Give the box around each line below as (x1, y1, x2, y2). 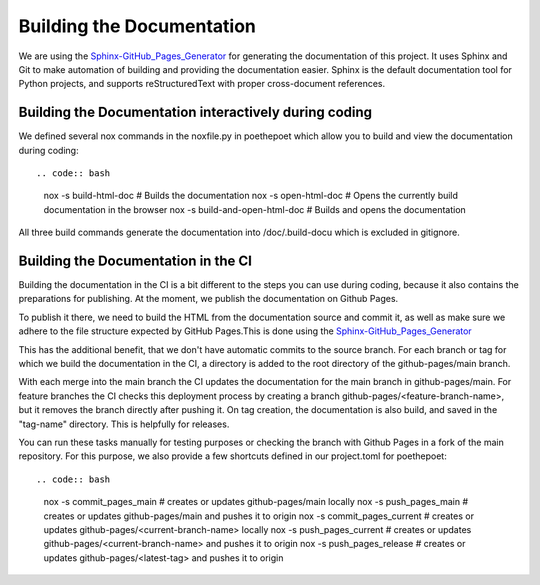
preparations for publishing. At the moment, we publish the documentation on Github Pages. (18, 293, 399, 305)
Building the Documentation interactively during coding (18, 104, 373, 121)
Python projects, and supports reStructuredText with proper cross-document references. (18, 78, 385, 90)
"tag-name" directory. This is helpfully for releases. (18, 418, 230, 430)
